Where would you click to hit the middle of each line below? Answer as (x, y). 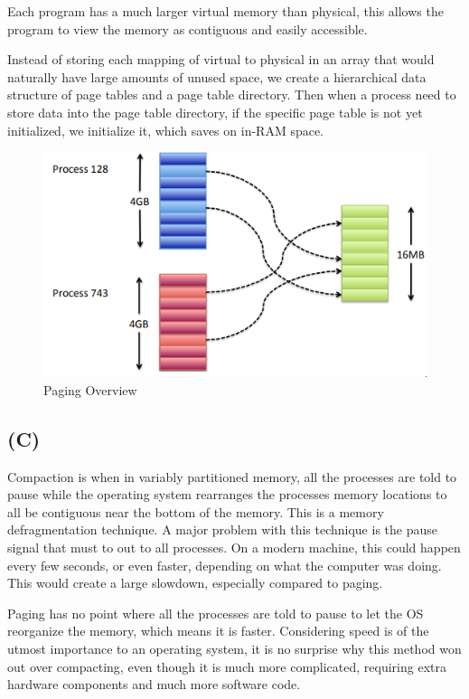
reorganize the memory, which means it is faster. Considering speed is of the (218, 631)
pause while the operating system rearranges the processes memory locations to (227, 494)
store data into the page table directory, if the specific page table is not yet (215, 112)
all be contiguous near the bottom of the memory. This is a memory (196, 511)
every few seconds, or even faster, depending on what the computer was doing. (225, 565)
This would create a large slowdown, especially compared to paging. (195, 583)
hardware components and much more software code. (154, 684)
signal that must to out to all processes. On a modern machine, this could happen (234, 548)
